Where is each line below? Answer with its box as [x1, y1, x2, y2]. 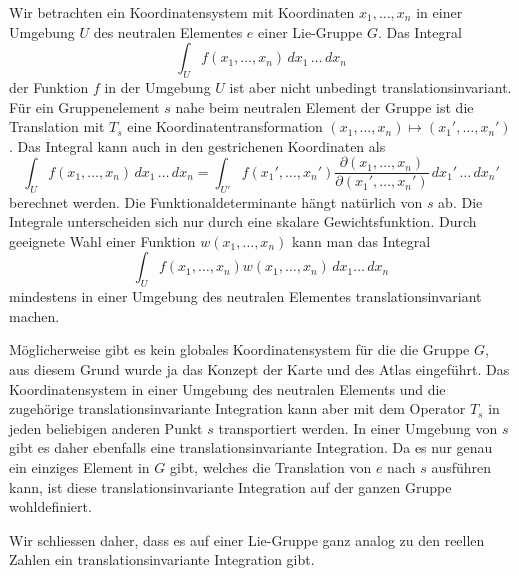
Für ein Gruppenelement [9, 96, 160, 117]
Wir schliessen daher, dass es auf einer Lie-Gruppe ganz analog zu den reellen [9, 529, 485, 550]
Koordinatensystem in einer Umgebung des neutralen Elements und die [9, 378, 446, 399]
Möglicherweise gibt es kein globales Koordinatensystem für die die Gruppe [9, 339, 470, 360]
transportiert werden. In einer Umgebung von [218, 417, 498, 438]
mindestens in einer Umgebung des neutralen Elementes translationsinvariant [9, 286, 482, 307]
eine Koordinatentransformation [127, 116, 323, 137]
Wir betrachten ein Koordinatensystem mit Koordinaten [9, 2, 355, 22]
